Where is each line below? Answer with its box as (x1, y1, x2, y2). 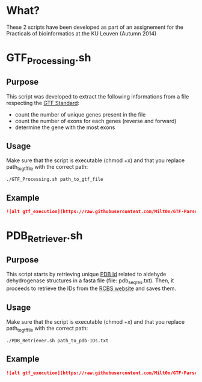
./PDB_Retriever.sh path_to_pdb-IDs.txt (6, 338, 109, 344)
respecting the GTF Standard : (6, 99, 80, 106)
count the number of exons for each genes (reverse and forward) (14, 117, 177, 124)
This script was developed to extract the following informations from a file (6, 92, 189, 100)
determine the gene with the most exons (14, 124, 115, 131)
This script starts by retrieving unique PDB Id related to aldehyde (6, 271, 167, 278)
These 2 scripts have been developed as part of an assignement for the (6, 23, 183, 31)
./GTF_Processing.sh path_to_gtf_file (6, 177, 103, 183)
